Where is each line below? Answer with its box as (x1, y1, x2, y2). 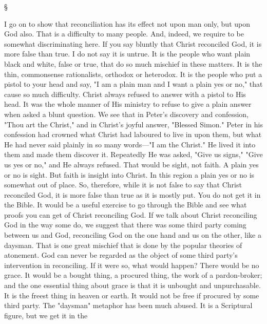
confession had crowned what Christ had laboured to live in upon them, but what (4, 129, 262, 140)
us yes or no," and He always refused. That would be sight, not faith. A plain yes (4, 159, 259, 169)
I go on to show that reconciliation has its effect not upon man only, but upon (4, 18, 251, 29)
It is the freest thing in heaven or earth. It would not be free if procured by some (4, 290, 259, 300)
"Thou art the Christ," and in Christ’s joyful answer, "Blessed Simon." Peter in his (4, 119, 263, 129)
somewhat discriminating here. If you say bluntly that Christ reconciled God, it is (4, 38, 262, 49)
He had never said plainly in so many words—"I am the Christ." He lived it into (4, 139, 256, 149)
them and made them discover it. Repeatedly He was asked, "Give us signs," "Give (4, 149, 263, 160)
